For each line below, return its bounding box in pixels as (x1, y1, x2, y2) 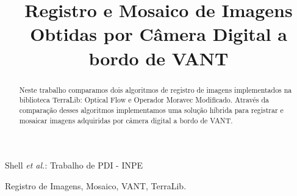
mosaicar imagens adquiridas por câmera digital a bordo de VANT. (19, 115, 233, 125)
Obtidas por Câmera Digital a (30, 21, 287, 46)
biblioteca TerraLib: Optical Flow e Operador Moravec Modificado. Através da (19, 95, 269, 105)
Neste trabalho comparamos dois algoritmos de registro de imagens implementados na (19, 84, 292, 95)
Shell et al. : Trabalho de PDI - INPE (5, 159, 143, 172)
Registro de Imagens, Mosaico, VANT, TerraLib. (5, 179, 187, 192)
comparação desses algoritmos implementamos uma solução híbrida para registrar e (19, 104, 284, 115)
